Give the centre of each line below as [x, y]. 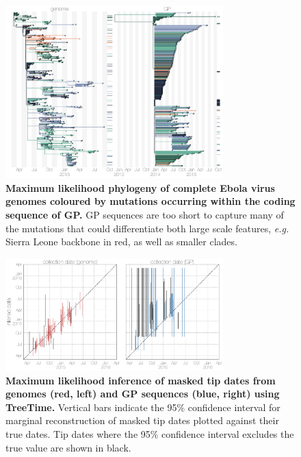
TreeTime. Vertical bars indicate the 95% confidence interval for [143, 407]
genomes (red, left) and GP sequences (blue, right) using [143, 394]
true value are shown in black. [68, 447]
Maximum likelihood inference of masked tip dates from [141, 380]
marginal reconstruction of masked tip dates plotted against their [142, 420]
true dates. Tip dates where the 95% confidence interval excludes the [150, 433]
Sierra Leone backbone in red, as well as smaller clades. [121, 242]
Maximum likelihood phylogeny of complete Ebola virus [140, 187]
